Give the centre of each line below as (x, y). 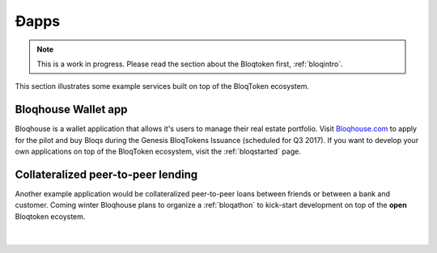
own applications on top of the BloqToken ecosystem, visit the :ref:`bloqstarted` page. (158, 152)
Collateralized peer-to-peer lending (106, 174)
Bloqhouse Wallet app (71, 110)
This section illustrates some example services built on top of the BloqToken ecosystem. (162, 86)
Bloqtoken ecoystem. (50, 216)
